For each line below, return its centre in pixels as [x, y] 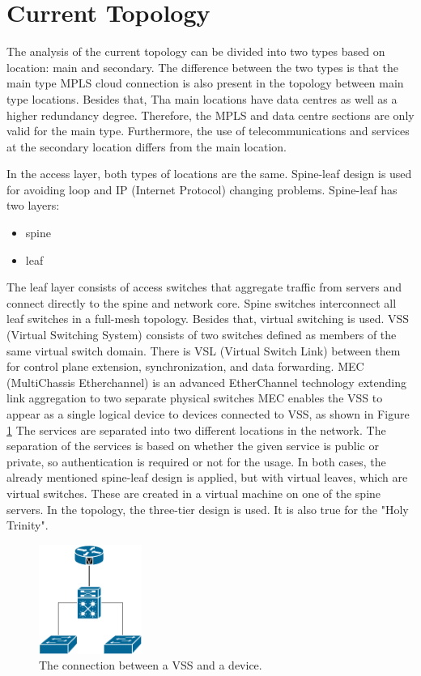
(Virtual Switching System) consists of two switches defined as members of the [202, 335]
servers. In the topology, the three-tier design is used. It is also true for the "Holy [208, 509]
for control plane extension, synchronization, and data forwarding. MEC [185, 366]
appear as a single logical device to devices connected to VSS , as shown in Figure [208, 414]
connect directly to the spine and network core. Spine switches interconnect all [202, 302]
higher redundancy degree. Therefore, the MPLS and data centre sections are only [210, 115]
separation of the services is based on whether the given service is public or [193, 446]
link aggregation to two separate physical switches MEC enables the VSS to [195, 398]
